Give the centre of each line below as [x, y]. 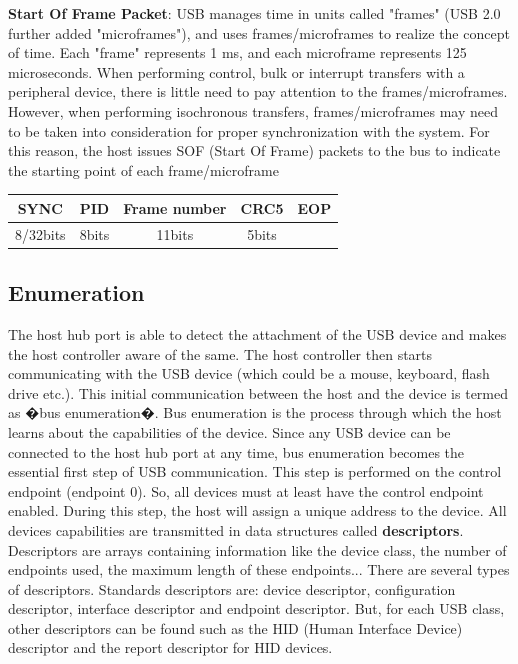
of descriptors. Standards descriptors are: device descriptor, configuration [232, 588]
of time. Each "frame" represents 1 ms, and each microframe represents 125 [237, 52]
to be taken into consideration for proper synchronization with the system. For [249, 130]
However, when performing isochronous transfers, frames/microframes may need [253, 110]
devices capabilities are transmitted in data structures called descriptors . [236, 529]
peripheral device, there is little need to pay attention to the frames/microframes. [258, 91]
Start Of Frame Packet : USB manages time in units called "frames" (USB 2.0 [254, 13]
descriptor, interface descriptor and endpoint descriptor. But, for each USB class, [256, 608]
